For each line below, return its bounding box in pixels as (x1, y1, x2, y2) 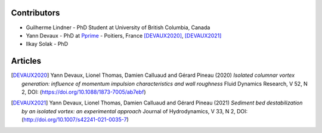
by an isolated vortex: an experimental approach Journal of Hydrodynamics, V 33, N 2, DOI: (21, 107, 248, 115)
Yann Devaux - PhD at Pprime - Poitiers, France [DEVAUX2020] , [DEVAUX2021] (26, 32, 222, 39)
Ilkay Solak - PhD (26, 41, 69, 48)
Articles (11, 56, 42, 66)
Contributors (11, 8, 60, 18)
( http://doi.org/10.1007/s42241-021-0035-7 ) (21, 116, 129, 123)
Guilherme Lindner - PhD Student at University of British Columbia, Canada (26, 24, 210, 31)
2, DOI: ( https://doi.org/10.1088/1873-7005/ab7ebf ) (21, 88, 146, 95)
